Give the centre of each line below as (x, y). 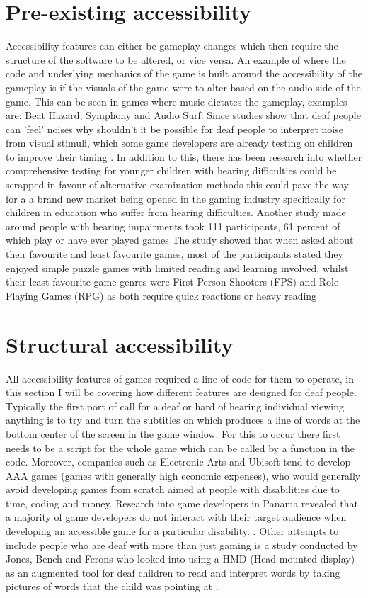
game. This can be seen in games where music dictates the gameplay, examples (177, 101)
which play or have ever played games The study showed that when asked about (180, 240)
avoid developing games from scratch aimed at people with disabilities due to (173, 489)
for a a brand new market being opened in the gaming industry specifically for (176, 198)
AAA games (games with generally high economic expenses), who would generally (183, 475)
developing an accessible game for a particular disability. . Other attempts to (172, 531)
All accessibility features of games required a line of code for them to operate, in (180, 378)
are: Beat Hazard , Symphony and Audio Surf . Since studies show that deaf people (183, 115)
